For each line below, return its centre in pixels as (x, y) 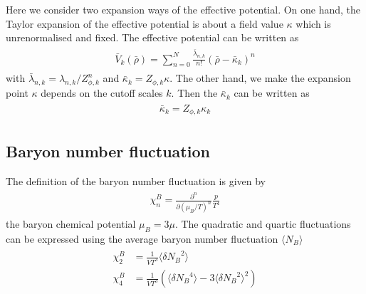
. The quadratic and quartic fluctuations (263, 224)
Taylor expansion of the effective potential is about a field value (145, 23)
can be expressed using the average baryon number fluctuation (142, 238)
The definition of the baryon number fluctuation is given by (136, 180)
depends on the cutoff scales (102, 93)
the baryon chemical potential (71, 224)
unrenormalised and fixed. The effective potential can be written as (152, 37)
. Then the (194, 93)
